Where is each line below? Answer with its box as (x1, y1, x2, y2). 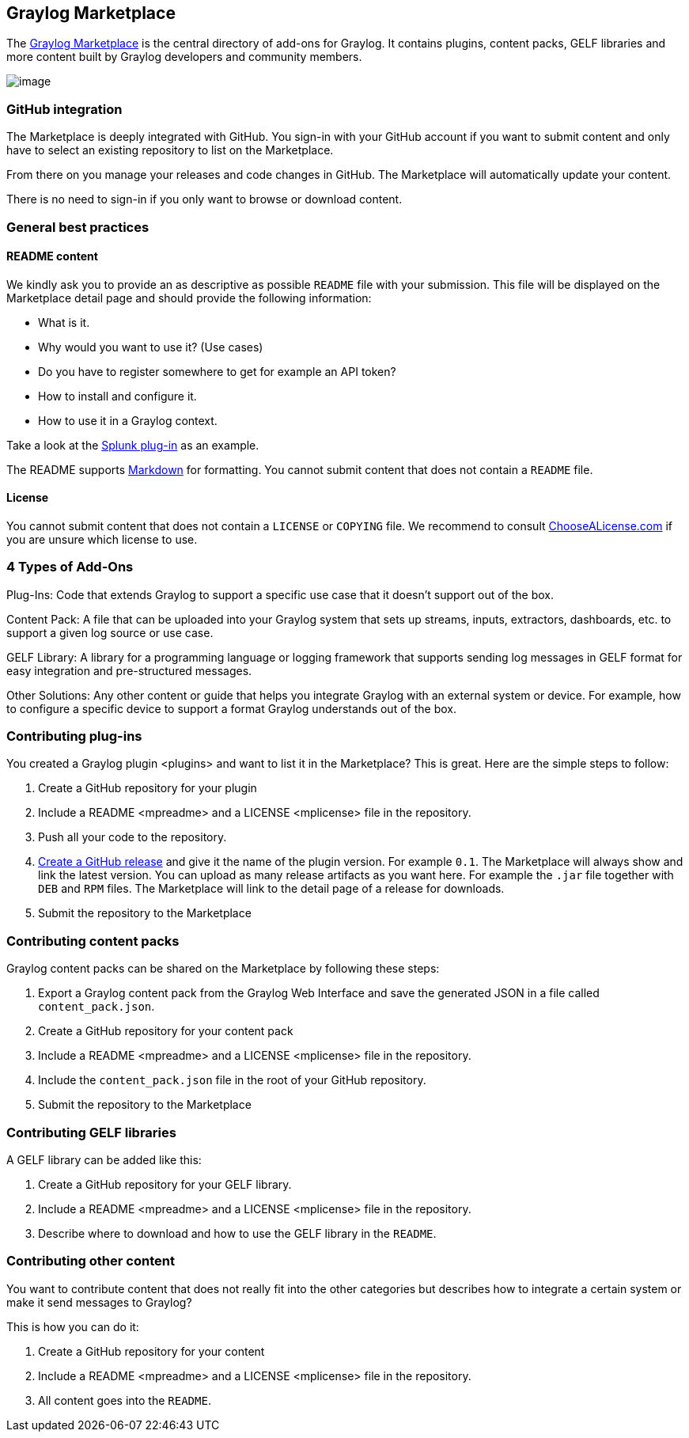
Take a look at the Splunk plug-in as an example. (6, 438, 259, 452)
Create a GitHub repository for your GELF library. (38, 1177, 292, 1191)
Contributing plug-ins (6, 728, 142, 745)
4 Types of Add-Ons (6, 559, 134, 575)
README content (6, 249, 98, 264)
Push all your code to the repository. (38, 830, 227, 844)
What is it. (38, 315, 90, 329)
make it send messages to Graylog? (6, 1295, 192, 1309)
